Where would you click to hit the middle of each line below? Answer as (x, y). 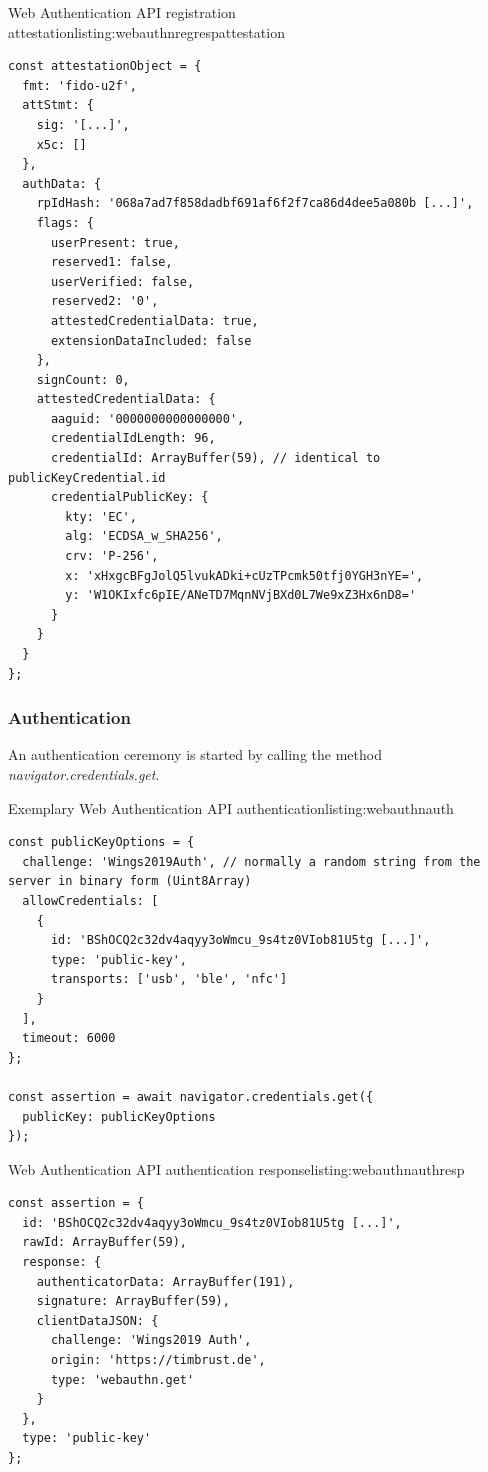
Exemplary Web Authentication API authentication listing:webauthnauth (231, 807)
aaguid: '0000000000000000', (147, 418)
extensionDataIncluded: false (151, 340)
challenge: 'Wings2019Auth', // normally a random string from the (251, 861)
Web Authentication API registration (122, 12)
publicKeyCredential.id (87, 477)
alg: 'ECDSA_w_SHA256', (144, 536)
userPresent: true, (115, 242)
